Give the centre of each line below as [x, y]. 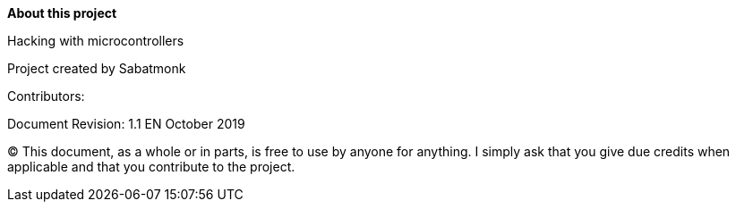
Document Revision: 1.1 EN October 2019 [126, 124]
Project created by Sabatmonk [97, 68]
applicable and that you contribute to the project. [151, 167]
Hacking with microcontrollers [96, 41]
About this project [62, 13]
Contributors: [46, 96]
